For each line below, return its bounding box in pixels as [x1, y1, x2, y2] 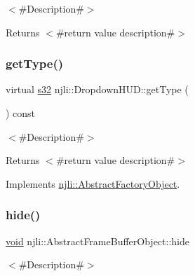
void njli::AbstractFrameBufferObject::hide [6, 233, 189, 248]
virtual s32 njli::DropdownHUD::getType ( [6, 82, 189, 97]
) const [6, 106, 36, 120]
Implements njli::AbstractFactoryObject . [6, 176, 180, 191]
